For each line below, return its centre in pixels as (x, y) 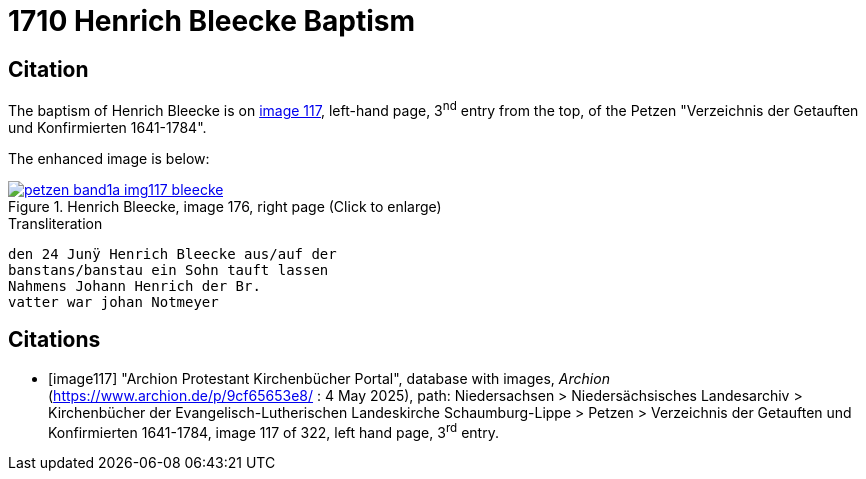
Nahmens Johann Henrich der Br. (134, 285)
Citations (54, 340)
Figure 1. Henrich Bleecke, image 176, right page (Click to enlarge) (225, 206)
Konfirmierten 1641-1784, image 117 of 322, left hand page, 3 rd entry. (273, 430)
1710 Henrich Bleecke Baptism (211, 21)
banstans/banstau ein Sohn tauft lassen (168, 269)
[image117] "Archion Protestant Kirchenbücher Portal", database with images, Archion (329, 378)
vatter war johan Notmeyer (113, 301)
